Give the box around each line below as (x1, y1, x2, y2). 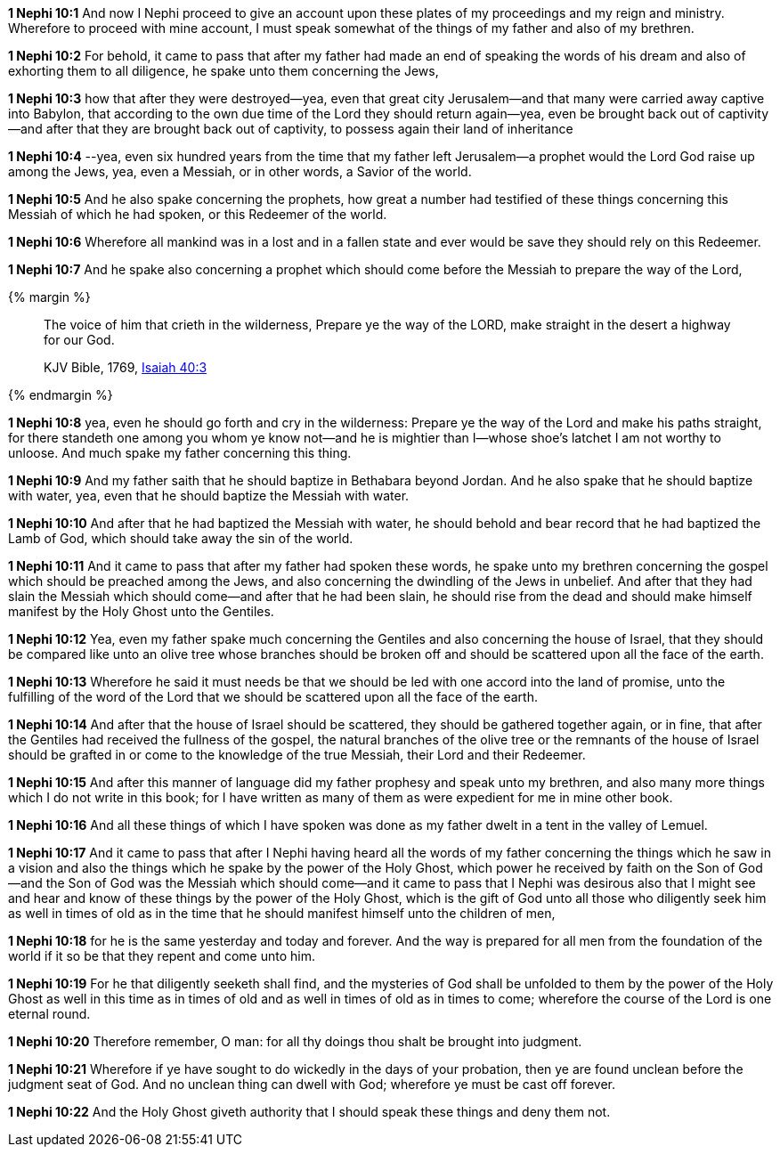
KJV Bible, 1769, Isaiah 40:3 (44, 360, 207, 375)
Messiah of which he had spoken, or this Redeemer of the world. (8, 207, 387, 222)
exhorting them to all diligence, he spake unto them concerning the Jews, (8, 63, 439, 78)
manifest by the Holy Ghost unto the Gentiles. (8, 604, 274, 619)
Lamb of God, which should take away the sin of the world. (8, 531, 353, 546)
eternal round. (8, 1006, 91, 1021)
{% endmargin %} (8, 387, 113, 402)
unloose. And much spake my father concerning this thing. (8, 445, 352, 460)
